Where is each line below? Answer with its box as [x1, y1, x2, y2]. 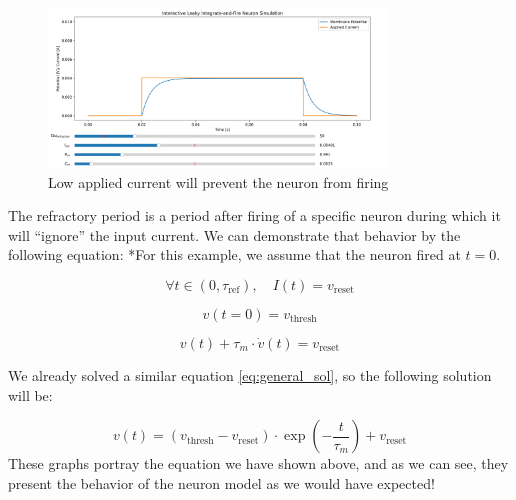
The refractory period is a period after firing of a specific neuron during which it [8, 205, 501, 226]
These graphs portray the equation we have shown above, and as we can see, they [8, 453, 509, 474]
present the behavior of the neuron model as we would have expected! [8, 472, 435, 493]
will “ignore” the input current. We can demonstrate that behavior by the [8, 224, 461, 245]
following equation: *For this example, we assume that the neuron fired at [8, 244, 461, 265]
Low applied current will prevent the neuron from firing [48, 171, 389, 192]
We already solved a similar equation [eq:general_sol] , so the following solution [8, 364, 492, 385]
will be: [8, 384, 53, 405]
